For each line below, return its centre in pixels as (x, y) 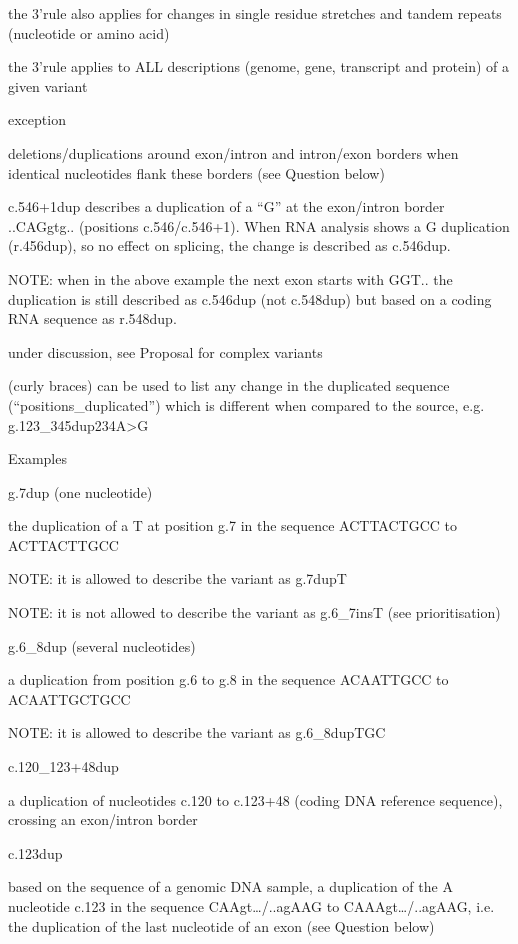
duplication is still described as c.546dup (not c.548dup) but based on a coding (250, 298)
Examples (37, 458)
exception (37, 119)
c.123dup (35, 852)
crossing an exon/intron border (103, 819)
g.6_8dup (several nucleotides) (102, 645)
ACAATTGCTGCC (69, 698)
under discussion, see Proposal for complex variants (165, 351)
